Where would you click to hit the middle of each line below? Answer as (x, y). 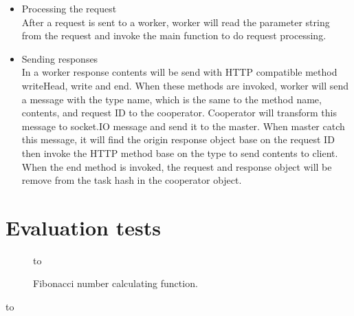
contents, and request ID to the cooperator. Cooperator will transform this (179, 113)
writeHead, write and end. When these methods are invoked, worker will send (185, 85)
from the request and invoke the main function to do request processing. (174, 35)
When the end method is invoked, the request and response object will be (177, 166)
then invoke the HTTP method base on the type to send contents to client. (180, 152)
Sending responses (60, 58)
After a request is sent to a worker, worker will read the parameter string (176, 22)
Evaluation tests (83, 227)
